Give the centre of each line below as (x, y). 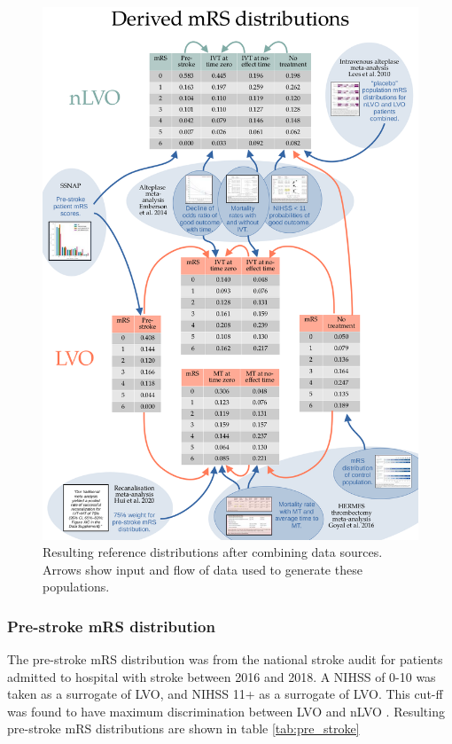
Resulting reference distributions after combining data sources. (213, 552)
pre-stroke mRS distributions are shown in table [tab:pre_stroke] (183, 728)
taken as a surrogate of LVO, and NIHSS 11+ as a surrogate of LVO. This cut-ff (225, 694)
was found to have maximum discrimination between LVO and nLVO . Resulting (226, 711)
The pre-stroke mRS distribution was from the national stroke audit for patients (225, 659)
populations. (76, 587)
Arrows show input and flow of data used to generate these (203, 569)
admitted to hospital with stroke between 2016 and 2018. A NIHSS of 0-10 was (222, 676)
